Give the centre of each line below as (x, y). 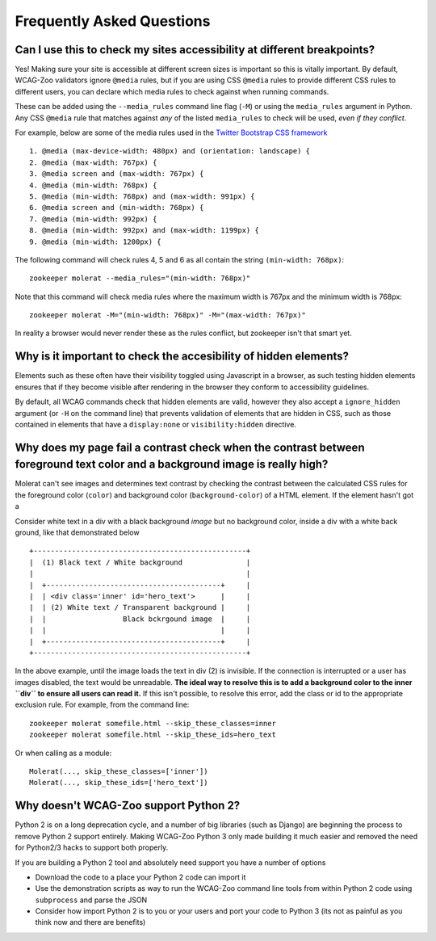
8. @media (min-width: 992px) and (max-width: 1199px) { (145, 231)
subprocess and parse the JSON (91, 900)
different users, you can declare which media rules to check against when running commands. (172, 91)
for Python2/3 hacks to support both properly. (92, 847)
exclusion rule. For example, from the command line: (102, 705)
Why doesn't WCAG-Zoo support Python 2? (128, 806)
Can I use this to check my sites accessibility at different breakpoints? (195, 50)
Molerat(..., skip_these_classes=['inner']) (119, 772)
